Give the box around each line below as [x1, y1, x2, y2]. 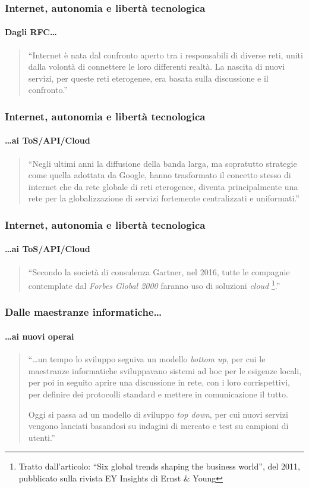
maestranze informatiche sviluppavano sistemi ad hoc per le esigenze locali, [28, 364, 302, 377]
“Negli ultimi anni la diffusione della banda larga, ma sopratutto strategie [28, 157, 297, 169]
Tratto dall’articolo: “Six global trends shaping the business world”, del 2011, [18, 460, 300, 473]
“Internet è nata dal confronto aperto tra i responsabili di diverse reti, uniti [28, 48, 303, 61]
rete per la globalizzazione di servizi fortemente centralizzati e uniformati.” [28, 192, 299, 204]
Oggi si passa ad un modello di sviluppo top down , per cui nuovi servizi [28, 408, 288, 420]
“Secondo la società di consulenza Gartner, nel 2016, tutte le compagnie [28, 265, 290, 278]
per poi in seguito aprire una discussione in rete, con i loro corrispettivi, [28, 376, 290, 388]
